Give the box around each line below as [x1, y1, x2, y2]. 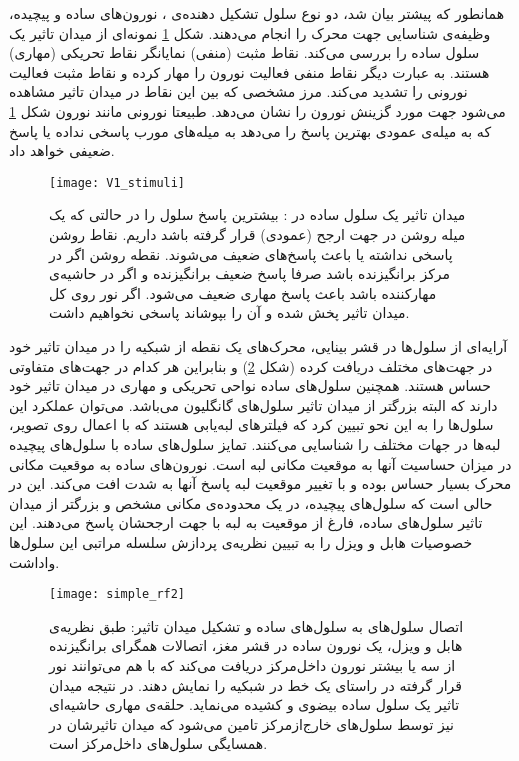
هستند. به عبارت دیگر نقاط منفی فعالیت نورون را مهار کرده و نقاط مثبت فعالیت [9, 61, 490, 82]
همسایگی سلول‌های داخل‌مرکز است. [49, 733, 268, 754]
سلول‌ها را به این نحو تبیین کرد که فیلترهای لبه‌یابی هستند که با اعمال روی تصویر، [9, 414, 494, 435]
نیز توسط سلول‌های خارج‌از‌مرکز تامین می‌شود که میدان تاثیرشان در [49, 713, 454, 734]
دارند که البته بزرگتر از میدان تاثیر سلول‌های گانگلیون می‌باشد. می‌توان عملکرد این [9, 394, 498, 415]
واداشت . [9, 551, 60, 572]
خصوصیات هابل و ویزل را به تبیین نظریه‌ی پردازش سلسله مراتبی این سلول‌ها [9, 531, 473, 552]
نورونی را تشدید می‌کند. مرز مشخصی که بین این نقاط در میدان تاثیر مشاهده [9, 81, 468, 102]
